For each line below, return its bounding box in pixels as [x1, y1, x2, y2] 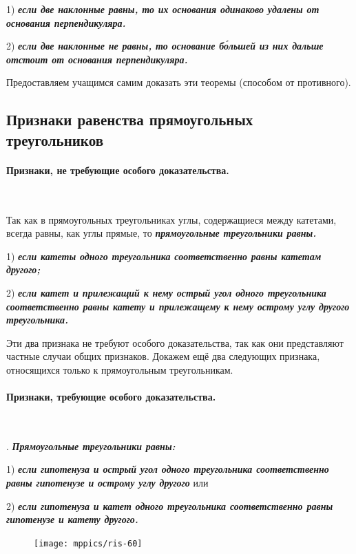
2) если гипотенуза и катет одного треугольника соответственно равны [6, 498, 333, 513]
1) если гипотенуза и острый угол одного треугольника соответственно [6, 462, 329, 476]
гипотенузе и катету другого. [6, 512, 138, 526]
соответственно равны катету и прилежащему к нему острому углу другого [6, 299, 350, 313]
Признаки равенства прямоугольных [6, 109, 253, 130]
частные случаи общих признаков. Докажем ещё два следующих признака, [6, 349, 320, 363]
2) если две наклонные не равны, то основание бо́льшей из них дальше [6, 39, 324, 53]
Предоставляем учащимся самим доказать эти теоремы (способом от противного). [6, 75, 351, 89]
